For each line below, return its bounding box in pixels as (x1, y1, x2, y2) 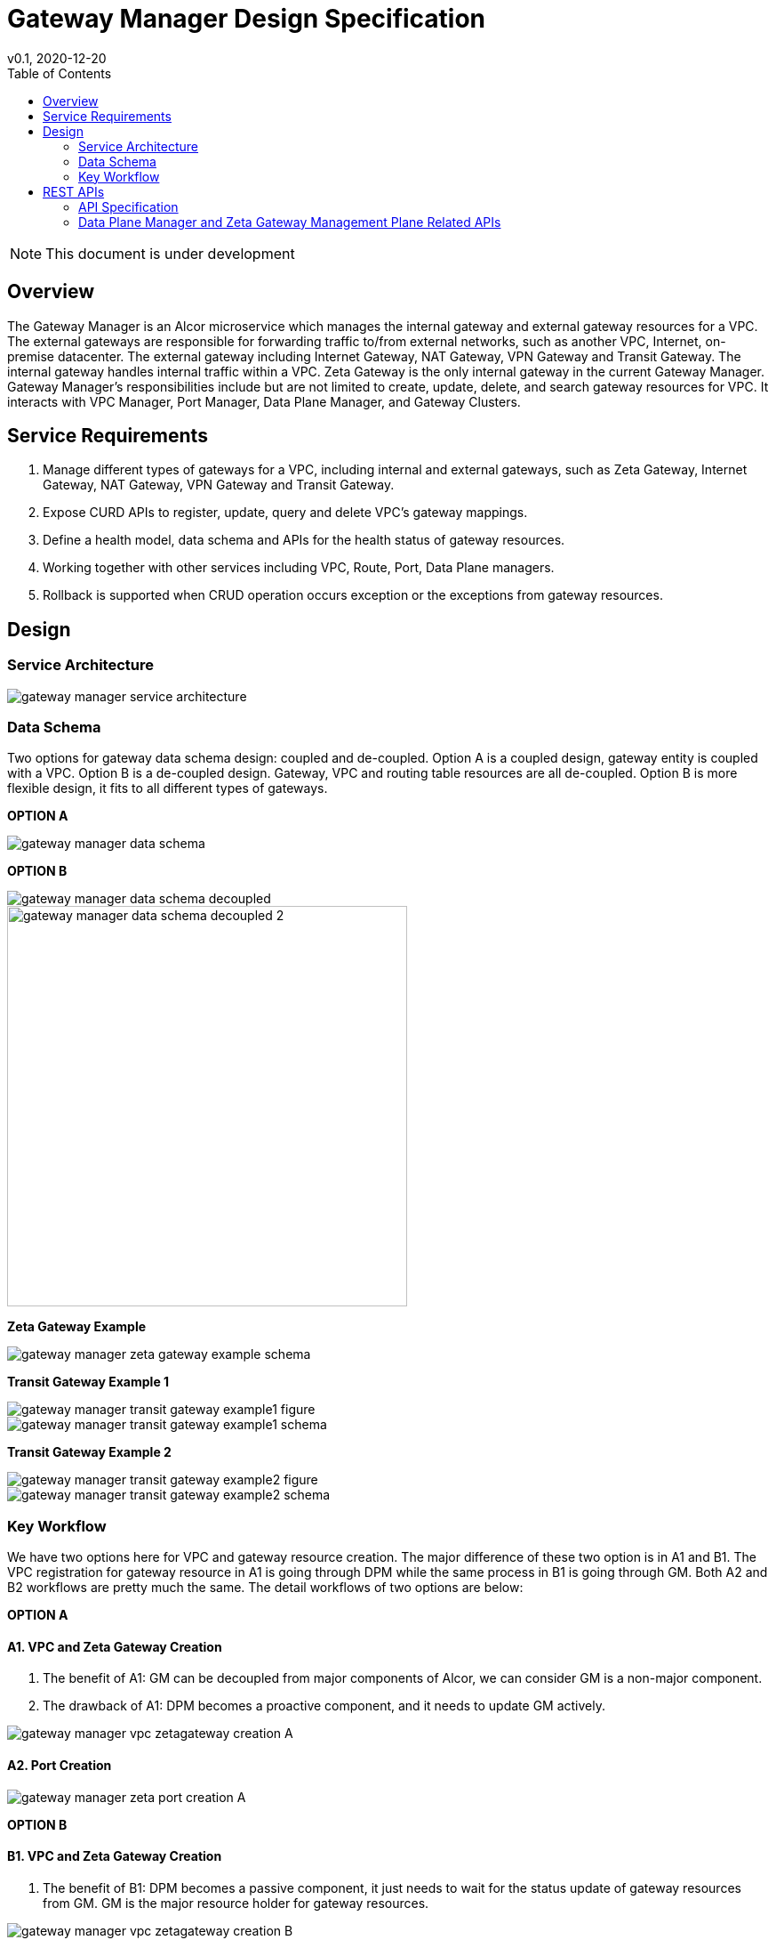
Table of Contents (7, 65, 112, 81)
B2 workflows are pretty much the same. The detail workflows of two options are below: (7, 1580, 524, 1596)
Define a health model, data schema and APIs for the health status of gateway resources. (43, 532, 565, 548)
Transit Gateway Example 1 (7, 1374, 170, 1390)
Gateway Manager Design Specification (7, 4, 486, 34)
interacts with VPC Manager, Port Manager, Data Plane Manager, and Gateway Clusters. (7, 393, 521, 409)
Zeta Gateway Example (7, 1319, 147, 1335)
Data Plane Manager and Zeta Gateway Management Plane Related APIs (78, 214, 501, 230)
